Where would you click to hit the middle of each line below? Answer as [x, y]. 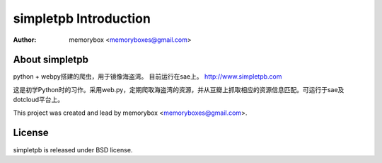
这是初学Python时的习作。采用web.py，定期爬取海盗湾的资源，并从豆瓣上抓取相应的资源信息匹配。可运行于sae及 [179, 89]
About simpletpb [51, 60]
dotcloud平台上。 [39, 100]
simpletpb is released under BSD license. [73, 150]
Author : [25, 40]
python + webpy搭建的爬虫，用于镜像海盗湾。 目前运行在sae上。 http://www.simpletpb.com [147, 77]
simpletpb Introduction [82, 18]
